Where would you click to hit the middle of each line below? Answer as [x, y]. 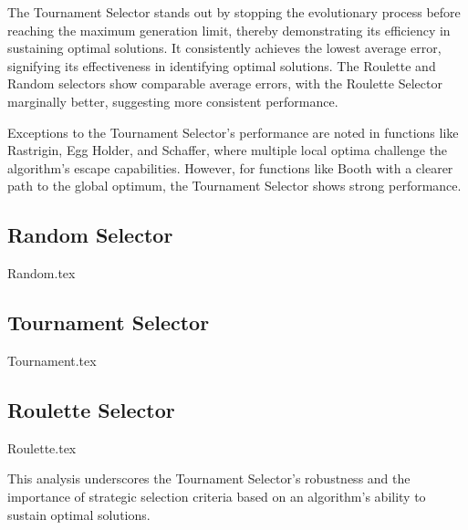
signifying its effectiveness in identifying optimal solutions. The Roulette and [222, 65]
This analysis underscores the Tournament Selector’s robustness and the [209, 478]
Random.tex [42, 273]
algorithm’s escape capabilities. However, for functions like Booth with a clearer [230, 167]
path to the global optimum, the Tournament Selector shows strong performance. [234, 186]
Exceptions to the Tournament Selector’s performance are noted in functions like [233, 132]
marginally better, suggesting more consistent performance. [173, 101]
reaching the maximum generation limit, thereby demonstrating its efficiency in [229, 30]
